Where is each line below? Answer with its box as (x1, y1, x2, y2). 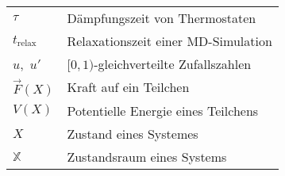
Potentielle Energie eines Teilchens (67, 101, 259, 120)
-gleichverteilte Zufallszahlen (94, 55, 252, 73)
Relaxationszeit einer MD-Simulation (67, 32, 272, 50)
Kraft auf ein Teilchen (67, 78, 190, 97)
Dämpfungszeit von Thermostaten (67, 9, 256, 27)
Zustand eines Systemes (67, 124, 198, 143)
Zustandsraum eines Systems (67, 147, 227, 166)
